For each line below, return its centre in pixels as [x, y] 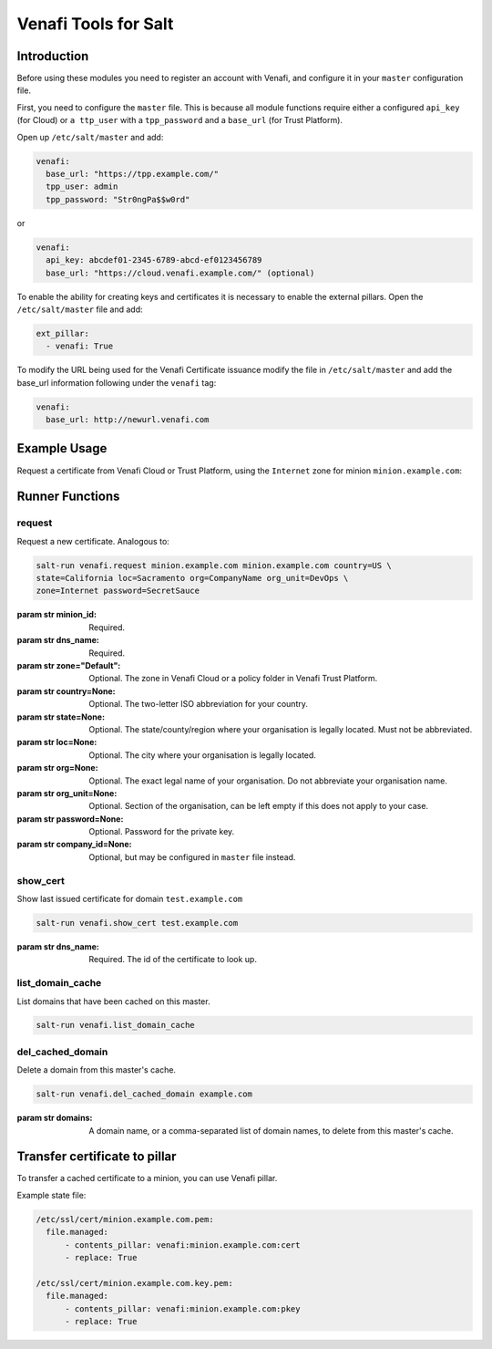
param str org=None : [58, 768]
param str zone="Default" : [69, 665]
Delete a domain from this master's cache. [97, 1070]
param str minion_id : [57, 615]
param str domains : [55, 1118]
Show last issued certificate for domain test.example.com [130, 899]
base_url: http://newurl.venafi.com [128, 420]
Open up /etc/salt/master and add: [90, 137]
